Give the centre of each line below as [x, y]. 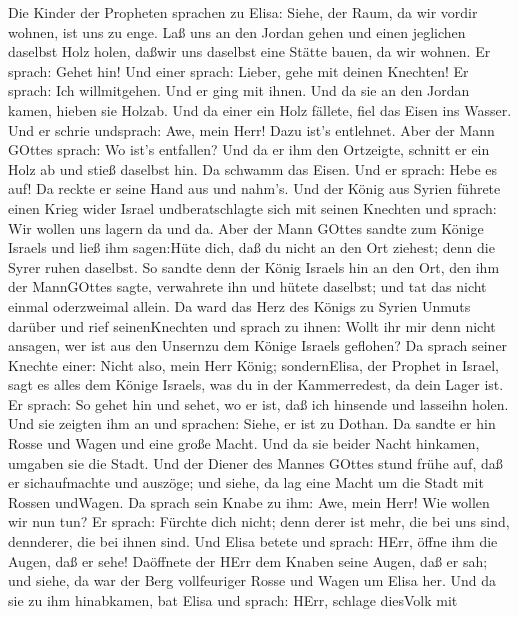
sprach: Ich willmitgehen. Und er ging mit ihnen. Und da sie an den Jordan [239, 90]
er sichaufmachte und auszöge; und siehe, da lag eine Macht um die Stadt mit [246, 482]
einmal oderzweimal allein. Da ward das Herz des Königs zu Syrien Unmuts [239, 305]
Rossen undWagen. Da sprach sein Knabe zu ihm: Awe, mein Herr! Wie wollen [249, 501]
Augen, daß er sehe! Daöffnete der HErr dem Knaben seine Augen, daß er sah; [248, 560]
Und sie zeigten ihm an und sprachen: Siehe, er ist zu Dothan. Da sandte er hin [252, 423]
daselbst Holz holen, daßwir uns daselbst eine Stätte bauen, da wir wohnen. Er [249, 51]
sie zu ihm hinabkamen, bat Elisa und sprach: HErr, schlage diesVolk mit [233, 599]
